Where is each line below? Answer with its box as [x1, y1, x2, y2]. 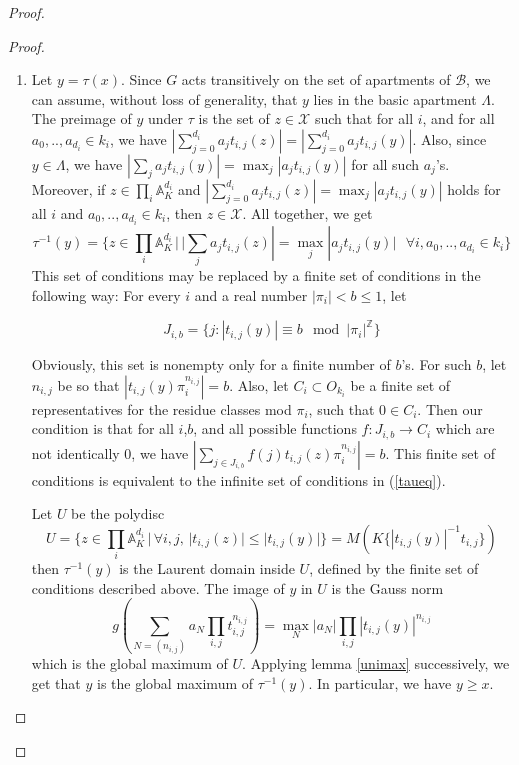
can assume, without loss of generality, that [31, 88, 298, 109]
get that [31, 672, 81, 693]
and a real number [194, 284, 308, 305]
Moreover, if [31, 178, 106, 199]
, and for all [422, 108, 495, 129]
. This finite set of [385, 442, 495, 463]
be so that [57, 374, 120, 395]
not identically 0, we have [31, 442, 189, 463]
